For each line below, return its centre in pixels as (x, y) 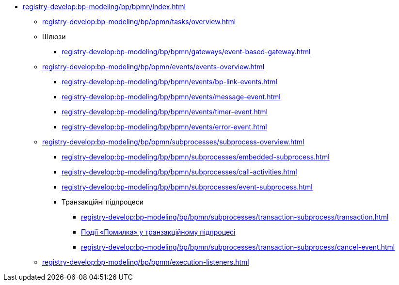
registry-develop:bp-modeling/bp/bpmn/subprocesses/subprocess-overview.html (173, 142)
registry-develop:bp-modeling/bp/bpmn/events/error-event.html (164, 127)
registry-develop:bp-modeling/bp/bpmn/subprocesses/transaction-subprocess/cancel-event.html (238, 247)
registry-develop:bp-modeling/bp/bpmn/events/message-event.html (171, 97)
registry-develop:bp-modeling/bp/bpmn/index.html (104, 7)
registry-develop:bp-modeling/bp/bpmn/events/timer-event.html (165, 112)
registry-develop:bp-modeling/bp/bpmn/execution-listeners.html (146, 262)
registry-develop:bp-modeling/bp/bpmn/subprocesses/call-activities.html (179, 172)
